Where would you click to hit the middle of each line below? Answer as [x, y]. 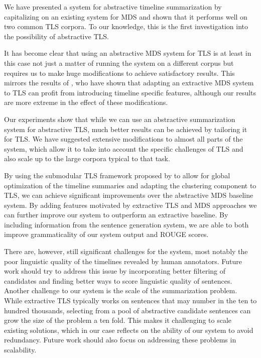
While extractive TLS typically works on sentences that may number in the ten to [130, 301]
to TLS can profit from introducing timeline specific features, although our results [130, 92]
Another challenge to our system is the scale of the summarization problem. [121, 290]
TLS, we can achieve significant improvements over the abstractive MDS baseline [129, 195]
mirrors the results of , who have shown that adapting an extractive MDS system [129, 83]
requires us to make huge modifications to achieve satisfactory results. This [119, 73]
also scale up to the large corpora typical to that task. [87, 158]
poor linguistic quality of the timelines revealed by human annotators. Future [123, 261]
